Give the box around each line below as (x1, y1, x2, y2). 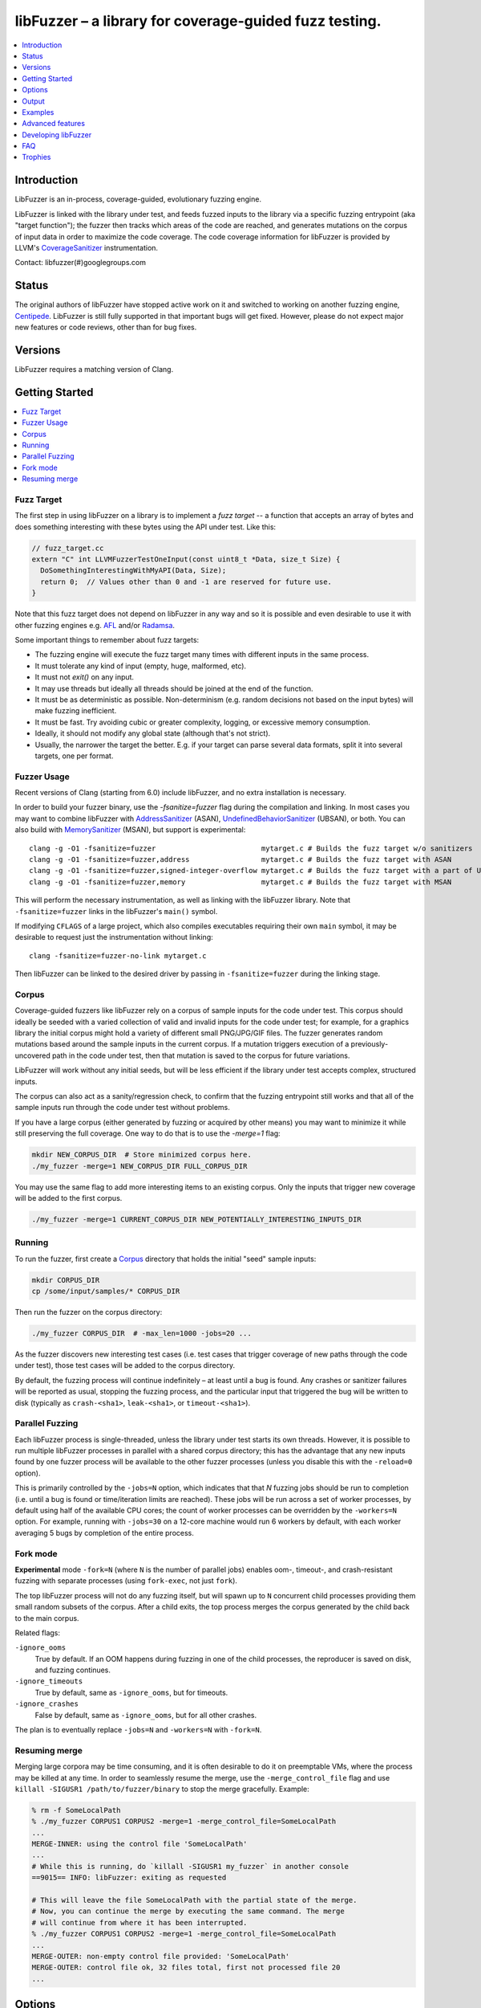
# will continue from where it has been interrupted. (31, 1918, 248, 1927)
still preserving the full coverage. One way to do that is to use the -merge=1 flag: (14, 1128, 281, 1138)
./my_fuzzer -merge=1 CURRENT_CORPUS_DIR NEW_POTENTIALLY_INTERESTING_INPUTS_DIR (31, 1214, 362, 1224)
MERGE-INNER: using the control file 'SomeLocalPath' (31, 1839, 248, 1849)
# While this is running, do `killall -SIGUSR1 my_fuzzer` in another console (31, 1862, 349, 1871)
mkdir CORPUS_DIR (31, 1275, 100, 1284)
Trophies (22, 153, 51, 162)
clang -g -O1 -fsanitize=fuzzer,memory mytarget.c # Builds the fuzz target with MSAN (29, 877, 452, 887)
